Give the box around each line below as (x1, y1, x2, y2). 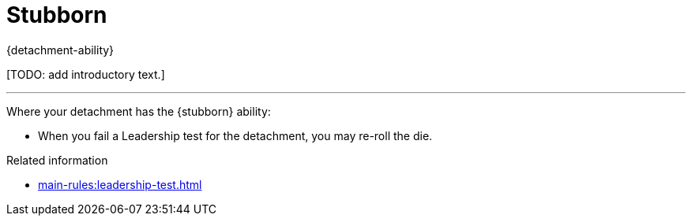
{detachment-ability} (6, 43, 115, 57)
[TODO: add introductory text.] (6, 67, 165, 81)
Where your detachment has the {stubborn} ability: (6, 104, 271, 118)
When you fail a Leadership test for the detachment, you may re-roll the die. (38, 128, 433, 142)
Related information (6, 153, 108, 167)
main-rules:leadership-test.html (38, 177, 202, 191)
